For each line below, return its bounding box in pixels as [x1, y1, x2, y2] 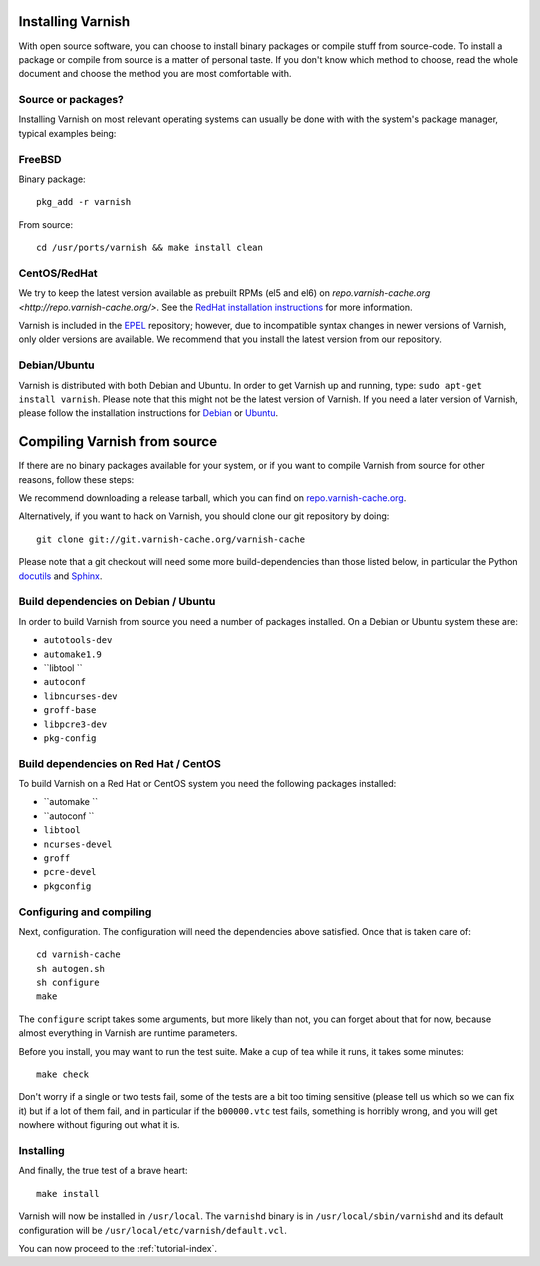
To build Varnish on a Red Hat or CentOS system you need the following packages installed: [18, 778, 397, 790]
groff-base [43, 705, 97, 716]
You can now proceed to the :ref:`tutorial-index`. [18, 1242, 218, 1254]
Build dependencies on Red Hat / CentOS [18, 756, 222, 770]
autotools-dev [43, 635, 113, 646]
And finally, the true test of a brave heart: [18, 1165, 188, 1177]
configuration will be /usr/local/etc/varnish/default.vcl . [18, 1224, 287, 1236]
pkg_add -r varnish [36, 196, 132, 208]
